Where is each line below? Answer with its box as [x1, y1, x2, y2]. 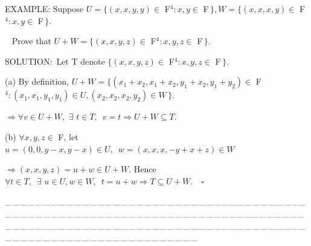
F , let [58, 130, 79, 143]
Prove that [11, 34, 51, 47]
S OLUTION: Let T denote [5, 54, 105, 67]
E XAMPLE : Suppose [5, 2, 84, 15]
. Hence [129, 163, 156, 175]
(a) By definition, [5, 75, 69, 88]
